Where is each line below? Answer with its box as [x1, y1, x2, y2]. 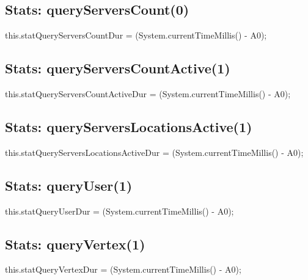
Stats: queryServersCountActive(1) [5, 59, 230, 78]
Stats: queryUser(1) [5, 175, 133, 194]
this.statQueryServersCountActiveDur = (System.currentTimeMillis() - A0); [5, 87, 291, 100]
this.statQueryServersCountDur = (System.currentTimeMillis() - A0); [5, 29, 267, 42]
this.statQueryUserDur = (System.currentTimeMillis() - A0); [5, 204, 234, 217]
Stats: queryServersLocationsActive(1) [5, 117, 252, 136]
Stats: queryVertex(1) [5, 234, 145, 253]
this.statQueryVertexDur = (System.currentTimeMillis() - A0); [5, 263, 241, 276]
